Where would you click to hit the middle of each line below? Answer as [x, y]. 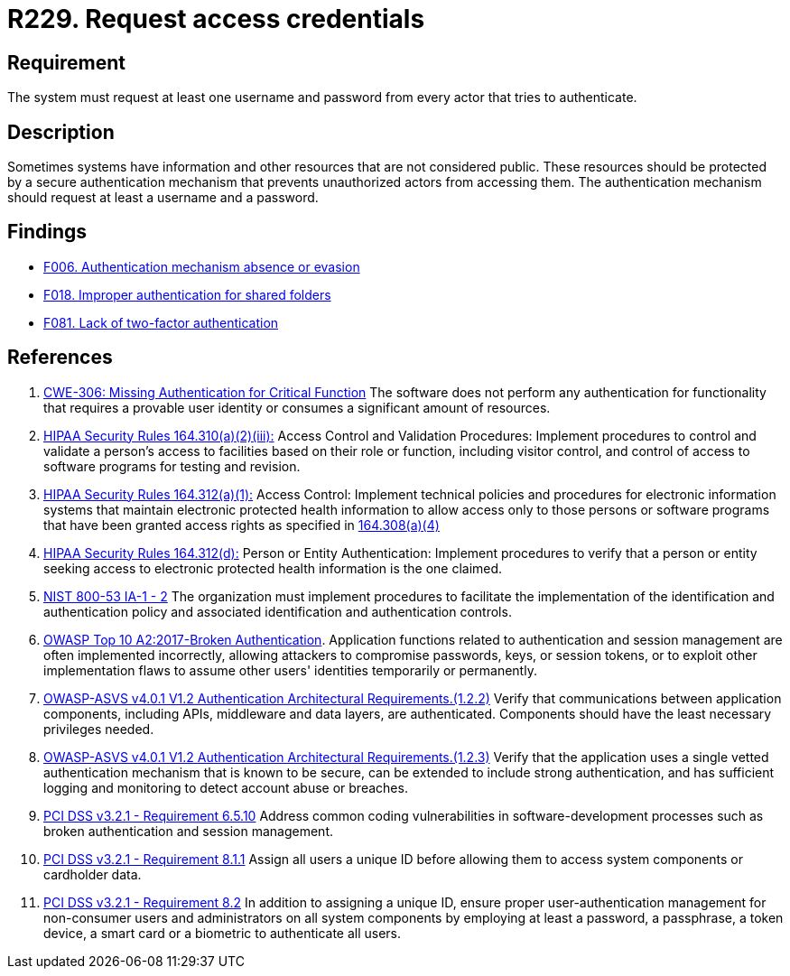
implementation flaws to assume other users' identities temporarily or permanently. [290, 670]
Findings [47, 232]
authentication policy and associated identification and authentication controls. [278, 611]
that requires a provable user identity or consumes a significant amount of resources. [297, 407]
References [60, 358]
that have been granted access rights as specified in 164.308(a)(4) [242, 525]
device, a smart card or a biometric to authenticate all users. [223, 933]
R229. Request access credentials [216, 19]
